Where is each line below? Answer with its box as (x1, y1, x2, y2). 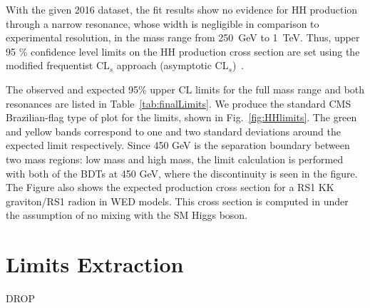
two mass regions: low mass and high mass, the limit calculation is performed (6, 151, 344, 166)
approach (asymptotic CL (116, 58, 229, 73)
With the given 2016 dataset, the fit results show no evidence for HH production (6, 2, 358, 16)
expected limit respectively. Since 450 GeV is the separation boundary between (6, 138, 350, 153)
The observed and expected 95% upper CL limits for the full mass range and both (6, 81, 365, 96)
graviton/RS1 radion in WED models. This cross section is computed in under (6, 193, 349, 208)
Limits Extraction (6, 250, 184, 279)
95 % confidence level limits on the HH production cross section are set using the (6, 43, 360, 58)
